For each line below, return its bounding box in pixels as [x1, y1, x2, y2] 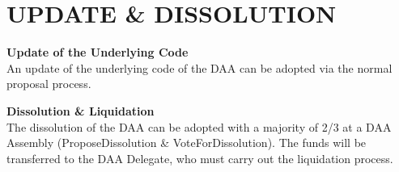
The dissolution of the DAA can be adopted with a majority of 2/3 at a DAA [6, 118, 392, 135]
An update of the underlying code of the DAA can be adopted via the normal [6, 59, 393, 76]
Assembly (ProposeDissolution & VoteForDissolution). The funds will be [6, 134, 367, 151]
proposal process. [6, 75, 91, 92]
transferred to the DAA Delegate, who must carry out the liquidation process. [6, 149, 393, 166]
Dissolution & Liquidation [6, 102, 155, 119]
